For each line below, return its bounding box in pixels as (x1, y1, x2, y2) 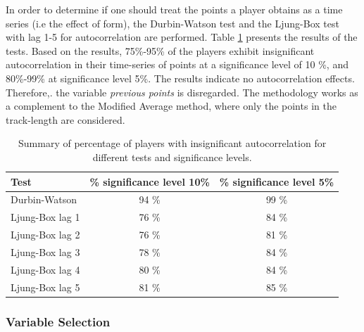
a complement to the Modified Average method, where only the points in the (6, 98, 337, 113)
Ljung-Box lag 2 (11, 227, 80, 242)
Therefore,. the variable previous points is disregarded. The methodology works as (6, 84, 358, 99)
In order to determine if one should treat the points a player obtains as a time (6, 2, 343, 16)
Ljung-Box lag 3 (11, 244, 80, 259)
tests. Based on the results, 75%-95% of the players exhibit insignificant (6, 43, 315, 58)
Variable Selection (6, 312, 111, 330)
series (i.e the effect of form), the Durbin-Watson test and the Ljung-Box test (6, 15, 339, 30)
